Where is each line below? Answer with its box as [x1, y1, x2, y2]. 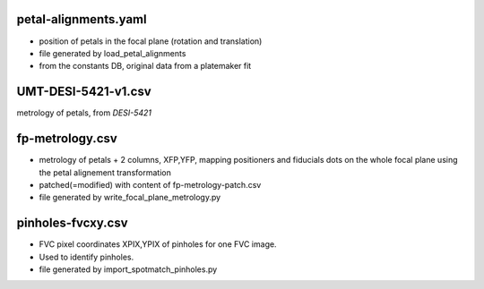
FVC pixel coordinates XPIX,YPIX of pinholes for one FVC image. [39, 239, 277, 250]
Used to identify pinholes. [39, 251, 134, 262]
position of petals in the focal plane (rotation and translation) [39, 36, 263, 47]
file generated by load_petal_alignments [39, 47, 186, 58]
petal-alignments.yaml [16, 12, 147, 27]
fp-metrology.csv [16, 131, 118, 147]
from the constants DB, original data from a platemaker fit [39, 61, 252, 72]
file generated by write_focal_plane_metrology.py [39, 192, 221, 203]
